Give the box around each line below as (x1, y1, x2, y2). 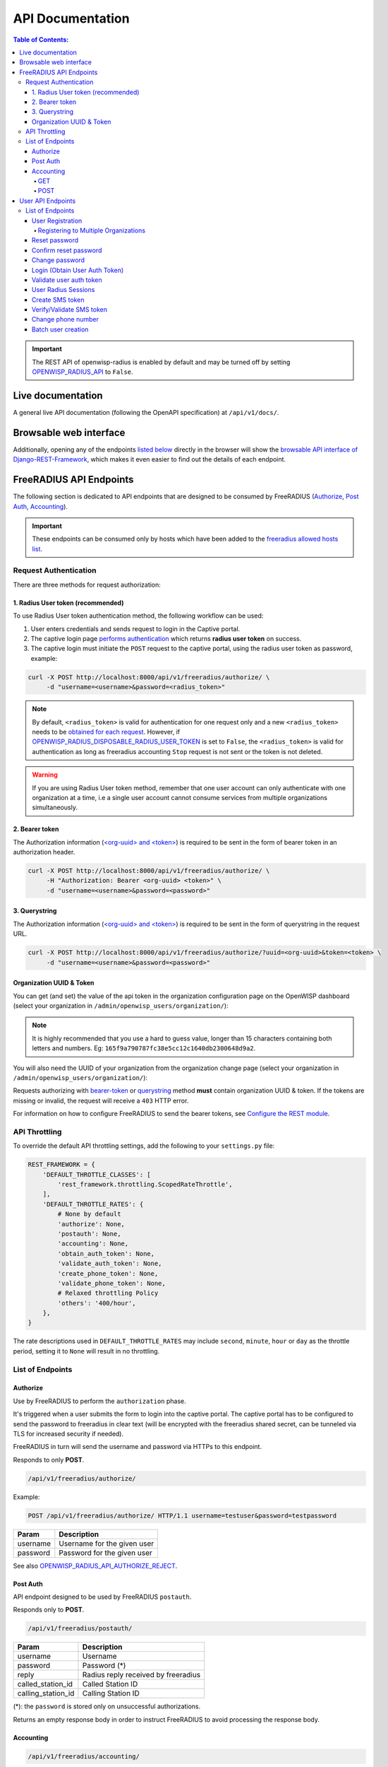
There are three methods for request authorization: (13, 580, 162, 589)
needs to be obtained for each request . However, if (32, 727, 181, 736)
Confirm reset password (32, 246, 102, 254)
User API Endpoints (19, 196, 76, 205)
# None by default (57, 1210, 121, 1219)
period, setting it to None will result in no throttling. (13, 1346, 160, 1355)
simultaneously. (32, 803, 78, 812)
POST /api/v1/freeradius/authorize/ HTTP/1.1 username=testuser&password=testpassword (28, 1511, 337, 1520)
